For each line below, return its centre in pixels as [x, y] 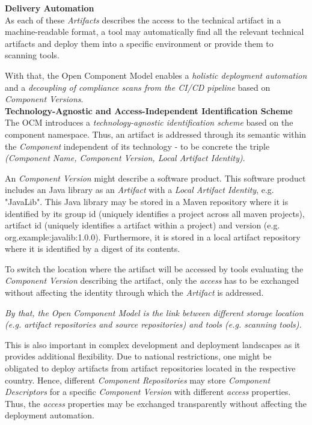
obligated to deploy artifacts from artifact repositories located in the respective [150, 368]
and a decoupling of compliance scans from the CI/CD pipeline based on [138, 87]
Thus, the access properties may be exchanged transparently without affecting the [156, 403]
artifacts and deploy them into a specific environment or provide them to [139, 43]
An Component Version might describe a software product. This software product [155, 178]
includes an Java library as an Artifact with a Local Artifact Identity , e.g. [139, 190]
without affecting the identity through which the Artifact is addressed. [134, 292]
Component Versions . [44, 99]
